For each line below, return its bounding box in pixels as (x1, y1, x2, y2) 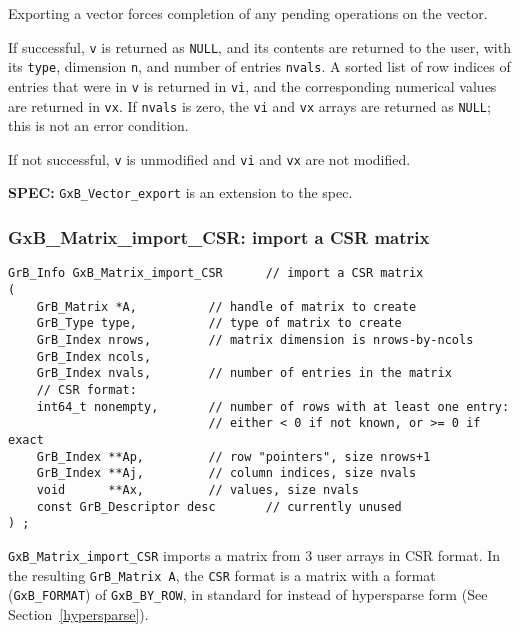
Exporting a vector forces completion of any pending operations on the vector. (8, 3, 488, 23)
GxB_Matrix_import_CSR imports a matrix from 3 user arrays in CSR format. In (8, 544, 501, 565)
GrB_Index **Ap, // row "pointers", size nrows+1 (36, 449, 431, 464)
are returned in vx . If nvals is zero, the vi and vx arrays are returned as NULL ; (8, 95, 491, 116)
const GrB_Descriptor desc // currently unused (36, 499, 402, 514)
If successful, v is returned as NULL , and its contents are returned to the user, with (8, 36, 511, 57)
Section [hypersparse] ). (8, 603, 149, 624)
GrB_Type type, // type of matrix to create (36, 316, 402, 331)
